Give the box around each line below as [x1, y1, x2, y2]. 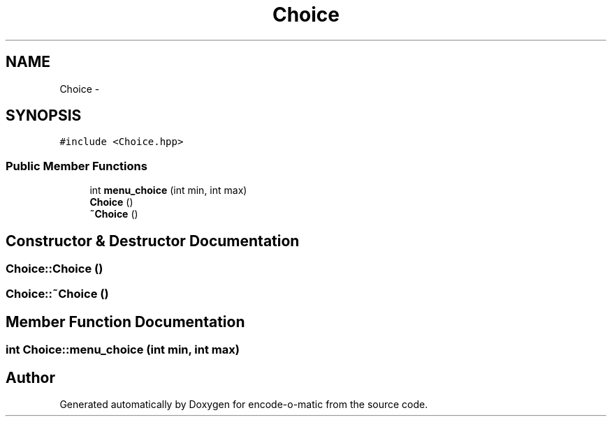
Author [6, 368, 55, 386]
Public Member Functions [6, 158, 147, 173]
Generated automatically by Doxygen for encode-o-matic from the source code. [59, 398, 428, 411]
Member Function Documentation [6, 312, 245, 331]
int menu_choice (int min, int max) [89, 184, 247, 197]
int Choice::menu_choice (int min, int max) [6, 342, 240, 357]
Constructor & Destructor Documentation [6, 232, 300, 250]
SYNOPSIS [6, 107, 82, 125]
